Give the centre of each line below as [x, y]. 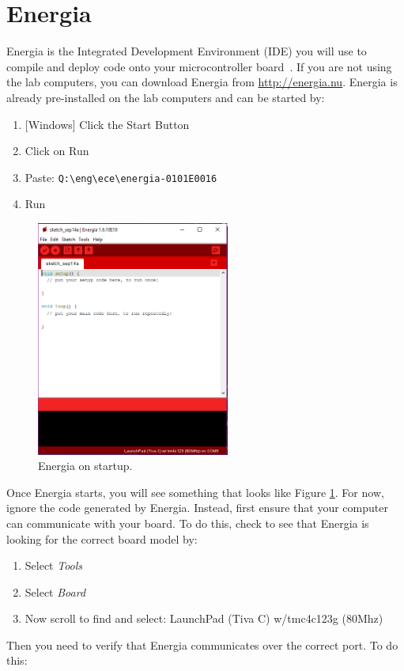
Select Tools [54, 565]
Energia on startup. [85, 466]
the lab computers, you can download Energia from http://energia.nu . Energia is [202, 82]
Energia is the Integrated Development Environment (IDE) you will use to [187, 51]
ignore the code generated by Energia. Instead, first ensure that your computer [197, 508]
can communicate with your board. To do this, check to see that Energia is [188, 523]
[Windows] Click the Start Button [107, 124]
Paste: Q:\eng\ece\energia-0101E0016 [121, 177]
